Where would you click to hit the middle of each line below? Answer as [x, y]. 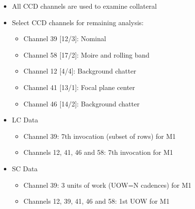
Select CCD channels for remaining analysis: [78, 22]
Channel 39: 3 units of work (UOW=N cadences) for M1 [107, 185]
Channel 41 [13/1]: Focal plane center [79, 87]
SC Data [25, 168]
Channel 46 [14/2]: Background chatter [81, 103]
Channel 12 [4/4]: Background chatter [80, 71]
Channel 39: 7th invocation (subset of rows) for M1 [100, 136]
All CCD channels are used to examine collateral [84, 6]
